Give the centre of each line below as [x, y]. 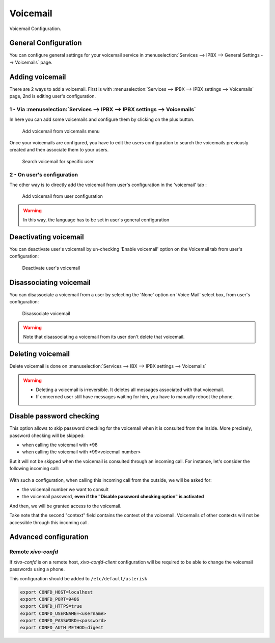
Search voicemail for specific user [58, 161]
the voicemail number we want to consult [65, 490]
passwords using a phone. [37, 569]
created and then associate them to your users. [59, 150]
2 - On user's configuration [44, 174]
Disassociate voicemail [46, 313]
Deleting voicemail [39, 354]
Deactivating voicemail [47, 237]
